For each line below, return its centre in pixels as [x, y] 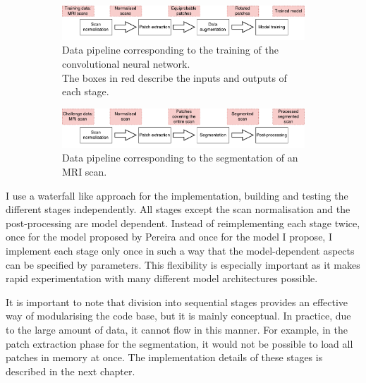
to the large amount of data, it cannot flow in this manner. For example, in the [177, 329]
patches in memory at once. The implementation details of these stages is [164, 357]
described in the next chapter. [71, 371]
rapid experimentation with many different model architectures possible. [162, 278]
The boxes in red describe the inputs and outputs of [175, 77]
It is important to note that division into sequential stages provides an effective [177, 302]
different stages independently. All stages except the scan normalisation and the [178, 209]
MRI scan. [85, 172]
